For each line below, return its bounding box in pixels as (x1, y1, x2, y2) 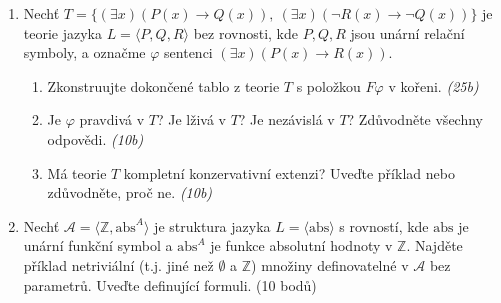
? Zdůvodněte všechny (347, 109, 483, 130)
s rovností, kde (339, 215, 429, 236)
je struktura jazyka (154, 215, 271, 236)
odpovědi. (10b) (47, 128, 144, 149)
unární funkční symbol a (23, 235, 173, 256)
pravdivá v (79, 109, 145, 130)
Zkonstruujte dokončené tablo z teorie (47, 75, 280, 96)
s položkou (296, 75, 361, 96)
